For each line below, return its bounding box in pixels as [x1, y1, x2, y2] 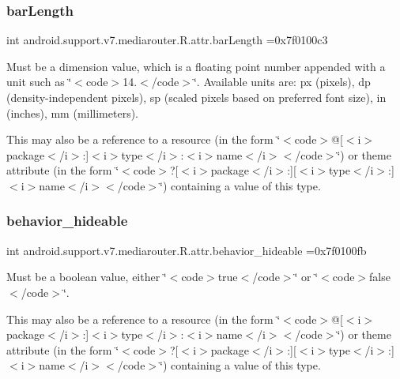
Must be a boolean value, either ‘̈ [6, 268, 167, 285]
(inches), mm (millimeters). [6, 104, 139, 121]
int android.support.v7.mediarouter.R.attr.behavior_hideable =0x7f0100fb [6, 242, 367, 258]
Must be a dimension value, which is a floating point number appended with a [6, 58, 386, 74]
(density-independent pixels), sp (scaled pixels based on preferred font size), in [6, 89, 387, 105]
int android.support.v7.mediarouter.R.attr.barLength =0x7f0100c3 [6, 32, 328, 48]
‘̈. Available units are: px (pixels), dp [193, 73, 371, 90]
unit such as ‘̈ [6, 73, 72, 90]
